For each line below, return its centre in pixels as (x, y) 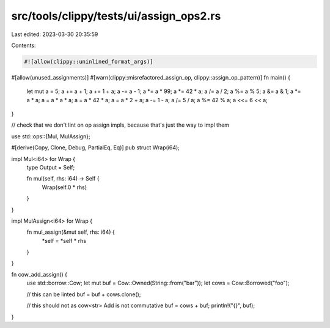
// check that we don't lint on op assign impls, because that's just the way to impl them (120, 125)
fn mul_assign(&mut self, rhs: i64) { (71, 232)
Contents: (24, 45)
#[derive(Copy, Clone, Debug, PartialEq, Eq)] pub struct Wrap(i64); (96, 147)
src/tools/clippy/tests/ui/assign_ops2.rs (116, 16)
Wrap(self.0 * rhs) (64, 187)
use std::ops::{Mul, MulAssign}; (51, 136)
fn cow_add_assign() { (39, 274)
